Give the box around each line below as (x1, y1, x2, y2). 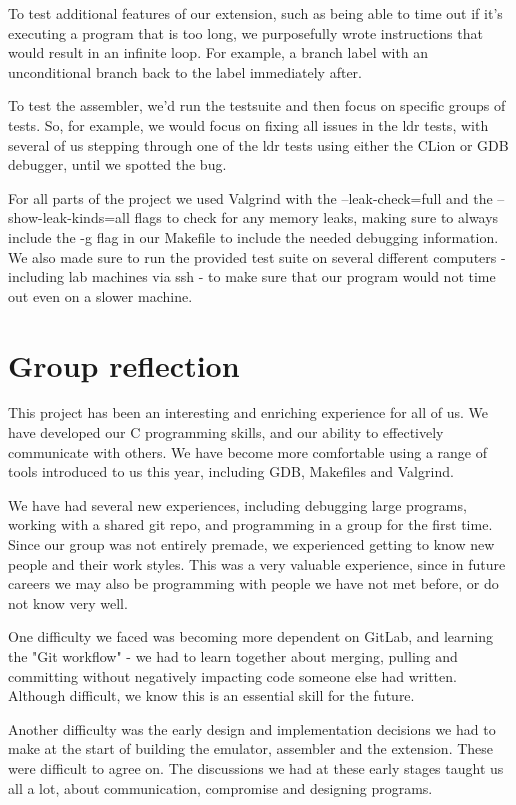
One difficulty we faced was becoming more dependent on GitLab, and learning (8, 626, 494, 647)
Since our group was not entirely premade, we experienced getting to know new (8, 534, 495, 554)
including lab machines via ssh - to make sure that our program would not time (8, 266, 496, 287)
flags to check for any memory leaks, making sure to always (134, 207, 499, 228)
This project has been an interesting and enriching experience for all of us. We (8, 402, 489, 423)
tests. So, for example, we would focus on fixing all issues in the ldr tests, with (8, 114, 489, 135)
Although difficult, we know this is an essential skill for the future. (8, 685, 415, 706)
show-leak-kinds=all (8, 207, 130, 228)
